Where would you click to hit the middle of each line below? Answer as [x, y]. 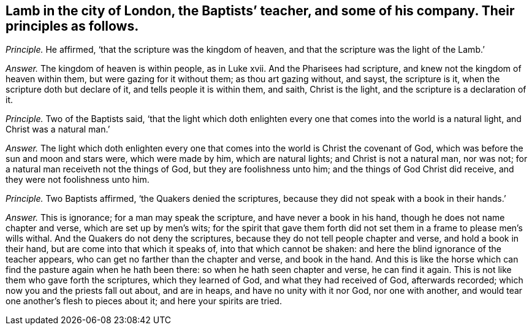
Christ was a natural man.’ [58, 129]
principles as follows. [72, 26]
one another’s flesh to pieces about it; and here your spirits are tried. [144, 301]
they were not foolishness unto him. [78, 180]
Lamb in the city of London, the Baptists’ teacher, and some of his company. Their [260, 11]
